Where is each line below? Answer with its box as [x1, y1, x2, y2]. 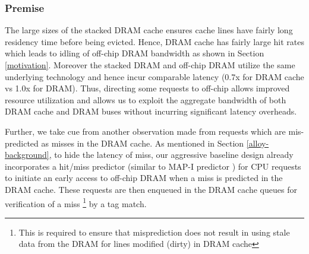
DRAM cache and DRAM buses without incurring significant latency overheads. [5, 105, 297, 118]
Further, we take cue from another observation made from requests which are [5, 125, 286, 137]
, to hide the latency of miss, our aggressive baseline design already [49, 148, 294, 161]
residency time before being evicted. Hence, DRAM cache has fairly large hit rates [5, 35, 304, 47]
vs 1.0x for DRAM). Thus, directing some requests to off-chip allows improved [5, 82, 290, 94]
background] [5, 148, 49, 161]
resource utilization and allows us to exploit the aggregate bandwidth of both [5, 93, 286, 106]
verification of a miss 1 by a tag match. [5, 195, 147, 209]
